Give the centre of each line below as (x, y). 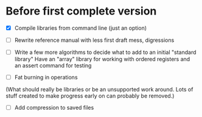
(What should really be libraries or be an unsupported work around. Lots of (99, 90)
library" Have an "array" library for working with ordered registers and (102, 59)
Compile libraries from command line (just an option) (81, 28)
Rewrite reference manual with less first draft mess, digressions (94, 40)
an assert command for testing (53, 65)
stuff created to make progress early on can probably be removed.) (90, 96)
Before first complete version (81, 11)
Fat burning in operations (46, 78)
